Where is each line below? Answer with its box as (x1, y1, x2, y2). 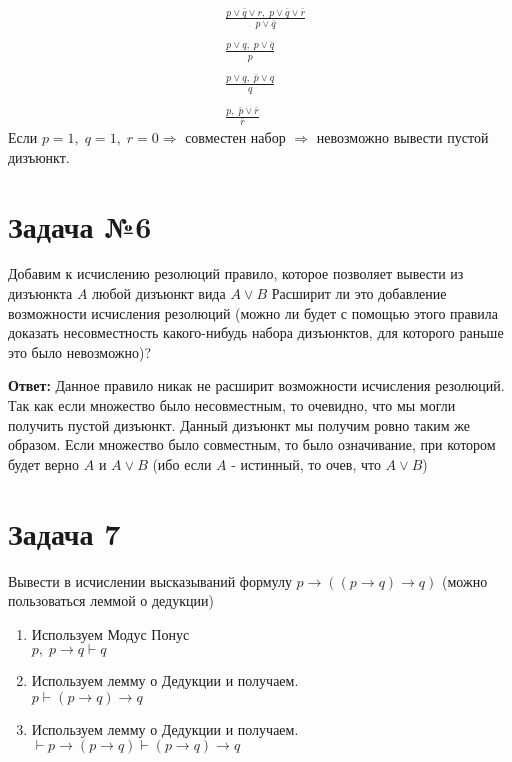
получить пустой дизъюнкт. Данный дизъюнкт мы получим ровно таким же (8, 414, 471, 435)
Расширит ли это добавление (271, 283, 447, 304)
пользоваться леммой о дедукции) (8, 590, 214, 611)
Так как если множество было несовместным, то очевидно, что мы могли (8, 395, 456, 415)
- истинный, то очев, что (231, 453, 381, 474)
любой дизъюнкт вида (92, 283, 226, 304)
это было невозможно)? (8, 341, 152, 362)
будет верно (8, 453, 80, 474)
